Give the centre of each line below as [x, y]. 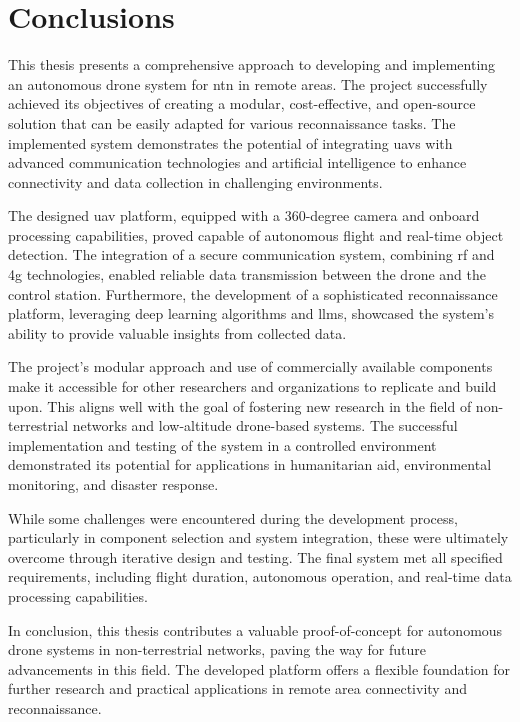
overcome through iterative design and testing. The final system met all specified [255, 556]
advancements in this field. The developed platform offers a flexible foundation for [259, 668]
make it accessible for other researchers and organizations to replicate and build [252, 386]
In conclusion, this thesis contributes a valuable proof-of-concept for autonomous [255, 629]
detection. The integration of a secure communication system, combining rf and [251, 254]
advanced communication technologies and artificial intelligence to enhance [237, 162]
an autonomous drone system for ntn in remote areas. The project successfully [248, 83]
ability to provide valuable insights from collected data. [177, 332]
